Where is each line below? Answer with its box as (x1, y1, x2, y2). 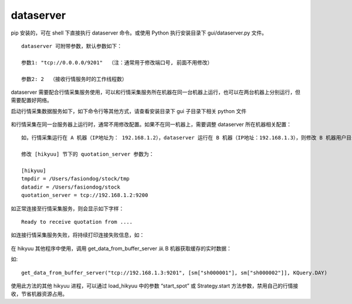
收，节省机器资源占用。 (11, 291, 67, 298)
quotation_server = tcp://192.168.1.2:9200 (21, 192, 148, 199)
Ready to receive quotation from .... (21, 218, 133, 225)
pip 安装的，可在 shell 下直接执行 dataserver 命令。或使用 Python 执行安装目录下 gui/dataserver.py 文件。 (11, 29, 267, 36)
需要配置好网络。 (11, 97, 52, 104)
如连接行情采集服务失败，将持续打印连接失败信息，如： (11, 231, 145, 238)
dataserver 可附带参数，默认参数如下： (21, 43, 123, 49)
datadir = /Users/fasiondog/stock (21, 183, 120, 190)
